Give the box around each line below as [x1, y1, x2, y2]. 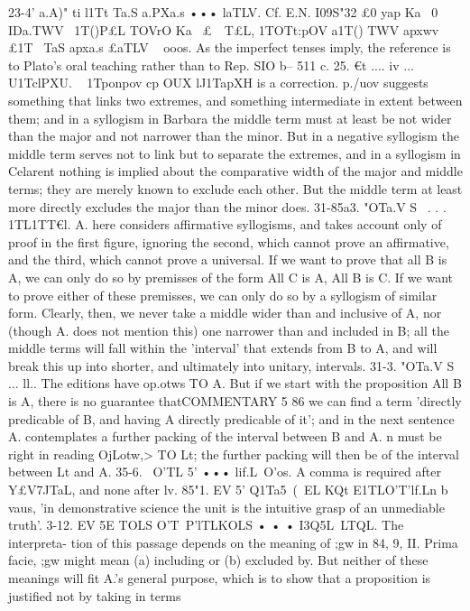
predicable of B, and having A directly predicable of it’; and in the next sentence [8, 409, 455, 428]
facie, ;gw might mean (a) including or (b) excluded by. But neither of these [8, 551, 429, 569]
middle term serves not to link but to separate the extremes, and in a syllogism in [8, 143, 461, 162]
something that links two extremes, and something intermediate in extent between [8, 90, 463, 109]
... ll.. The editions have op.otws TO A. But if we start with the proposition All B [8, 374, 462, 393]
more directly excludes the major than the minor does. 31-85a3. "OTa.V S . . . [8, 197, 447, 216]
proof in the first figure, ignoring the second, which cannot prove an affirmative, [8, 232, 449, 251]
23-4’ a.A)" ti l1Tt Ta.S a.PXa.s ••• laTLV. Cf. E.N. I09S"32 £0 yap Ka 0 [8, 3, 438, 21]
